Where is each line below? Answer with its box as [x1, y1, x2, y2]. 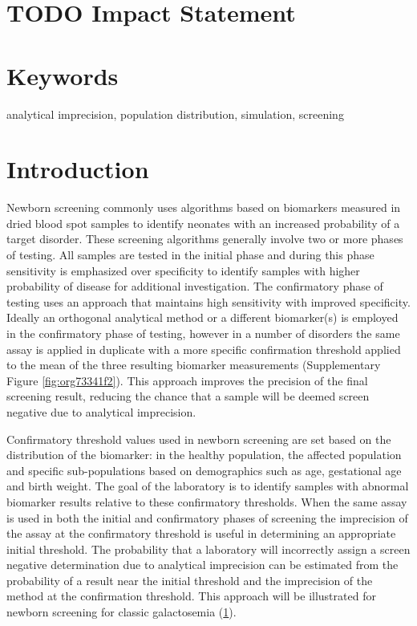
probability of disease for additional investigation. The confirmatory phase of [6, 278, 383, 295]
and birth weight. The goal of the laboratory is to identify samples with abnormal [6, 478, 409, 494]
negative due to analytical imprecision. [6, 403, 196, 420]
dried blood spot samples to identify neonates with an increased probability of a [6, 214, 400, 231]
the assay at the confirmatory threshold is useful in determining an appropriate [6, 525, 396, 542]
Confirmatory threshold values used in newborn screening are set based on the [6, 430, 391, 447]
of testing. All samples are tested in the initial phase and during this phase [6, 246, 374, 262]
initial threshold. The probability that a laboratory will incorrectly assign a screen [6, 540, 411, 557]
